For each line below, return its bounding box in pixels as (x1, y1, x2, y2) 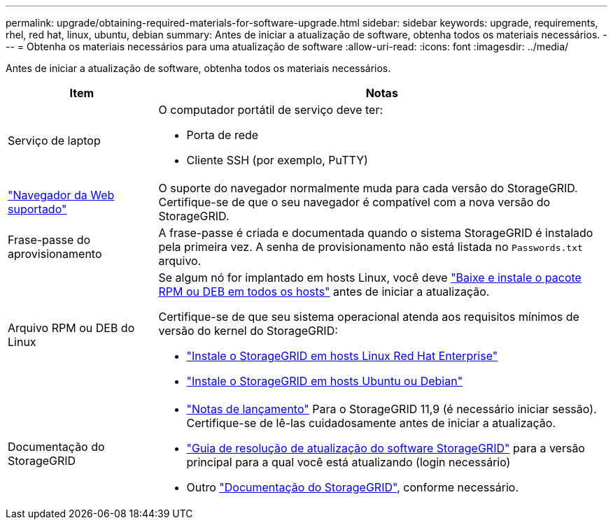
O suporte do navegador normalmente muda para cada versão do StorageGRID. (158, 181, 578, 195)
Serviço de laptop (8, 134, 101, 148)
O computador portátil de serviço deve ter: (158, 103, 383, 117)
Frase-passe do (8, 233, 91, 247)
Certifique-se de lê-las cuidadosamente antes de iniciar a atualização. (186, 416, 556, 430)
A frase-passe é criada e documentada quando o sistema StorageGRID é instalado (158, 226, 593, 240)
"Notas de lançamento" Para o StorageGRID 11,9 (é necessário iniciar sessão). (186, 402, 597, 416)
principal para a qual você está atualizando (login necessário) (186, 455, 511, 469)
